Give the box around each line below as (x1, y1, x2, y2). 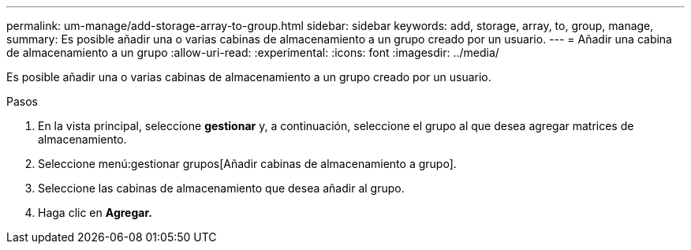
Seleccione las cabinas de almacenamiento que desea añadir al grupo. (38, 181, 405, 195)
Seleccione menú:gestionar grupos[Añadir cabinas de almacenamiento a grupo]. (38, 157, 457, 170)
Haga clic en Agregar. (38, 206, 152, 219)
